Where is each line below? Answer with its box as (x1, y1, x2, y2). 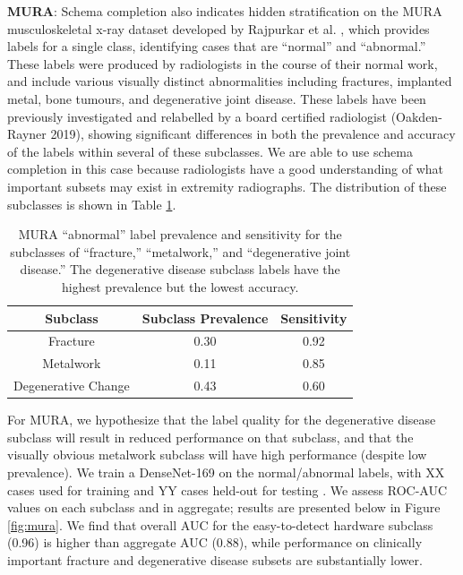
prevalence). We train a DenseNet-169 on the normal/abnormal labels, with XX (7, 462, 445, 481)
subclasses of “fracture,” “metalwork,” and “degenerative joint (10, 242, 351, 261)
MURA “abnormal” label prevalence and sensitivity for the (18, 225, 342, 244)
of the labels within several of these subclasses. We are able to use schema (7, 142, 413, 160)
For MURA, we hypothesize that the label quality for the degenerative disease (7, 410, 436, 429)
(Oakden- (390, 107, 442, 125)
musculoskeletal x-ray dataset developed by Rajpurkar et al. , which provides (7, 19, 430, 38)
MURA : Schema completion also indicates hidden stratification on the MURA (7, 2, 442, 20)
